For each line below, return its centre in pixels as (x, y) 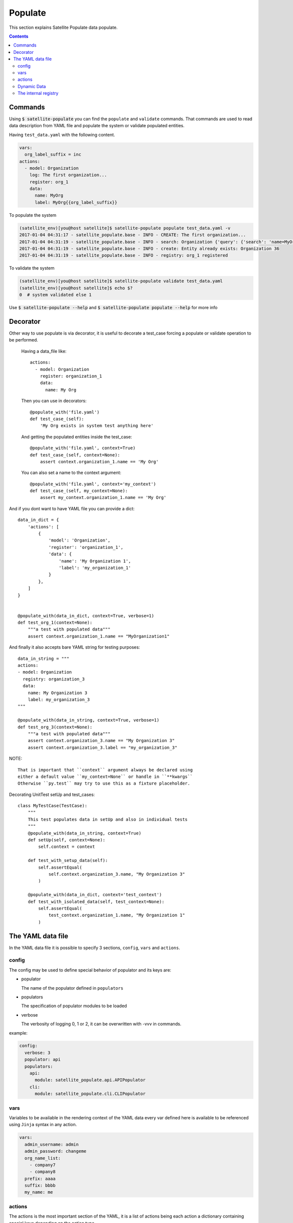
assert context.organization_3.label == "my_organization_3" (103, 747)
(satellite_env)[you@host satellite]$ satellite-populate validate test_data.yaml (121, 281)
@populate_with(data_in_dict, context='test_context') (95, 895)
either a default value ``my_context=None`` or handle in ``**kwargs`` (105, 776)
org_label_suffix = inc (53, 155)
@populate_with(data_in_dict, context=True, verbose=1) (86, 616)
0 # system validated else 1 (55, 295)
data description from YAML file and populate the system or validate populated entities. (97, 126)
